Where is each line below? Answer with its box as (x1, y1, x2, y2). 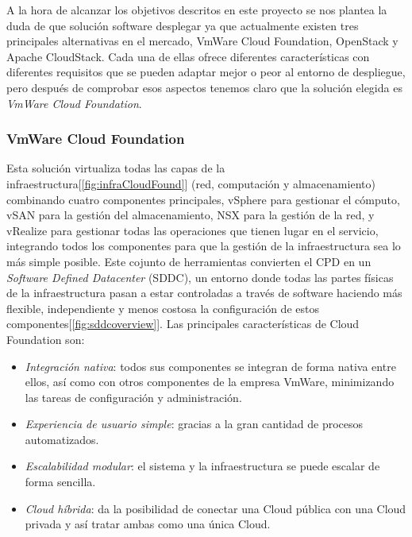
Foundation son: (6, 330, 85, 347)
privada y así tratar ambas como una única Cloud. (25, 516, 271, 532)
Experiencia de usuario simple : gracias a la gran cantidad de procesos (25, 415, 364, 432)
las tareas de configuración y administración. (25, 388, 242, 405)
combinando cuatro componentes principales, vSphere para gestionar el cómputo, (6, 191, 400, 207)
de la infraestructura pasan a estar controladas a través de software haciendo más (6, 284, 402, 301)
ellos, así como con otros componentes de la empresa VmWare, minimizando (25, 373, 395, 390)
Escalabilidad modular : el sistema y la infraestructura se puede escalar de (25, 458, 380, 474)
